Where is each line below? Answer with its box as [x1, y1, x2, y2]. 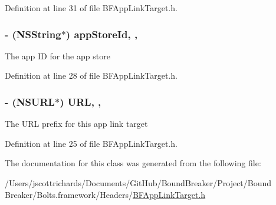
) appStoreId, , [65, 26, 138, 41]
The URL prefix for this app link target [5, 117, 148, 130]
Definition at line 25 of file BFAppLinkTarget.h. [5, 137, 178, 149]
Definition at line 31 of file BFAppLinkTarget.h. [5, 2, 178, 14]
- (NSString [5, 26, 61, 41]
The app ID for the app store [5, 49, 110, 62]
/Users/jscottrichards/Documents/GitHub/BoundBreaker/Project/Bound [5, 177, 272, 189]
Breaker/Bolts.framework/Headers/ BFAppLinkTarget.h [5, 188, 206, 200]
